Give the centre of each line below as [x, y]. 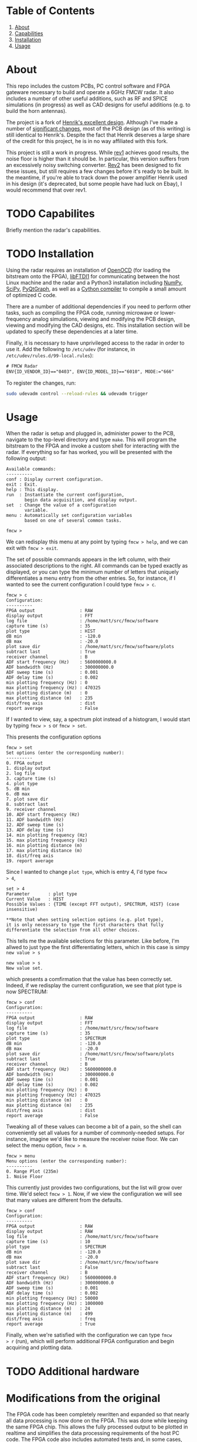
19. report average [30, 861]
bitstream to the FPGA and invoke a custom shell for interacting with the [93, 446]
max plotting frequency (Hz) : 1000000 [55, 1304]
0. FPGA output [25, 763]
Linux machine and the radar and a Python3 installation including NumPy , [94, 282]
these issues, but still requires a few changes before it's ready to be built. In [98, 171]
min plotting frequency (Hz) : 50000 [52, 1299]
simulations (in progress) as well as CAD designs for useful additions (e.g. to [98, 105]
